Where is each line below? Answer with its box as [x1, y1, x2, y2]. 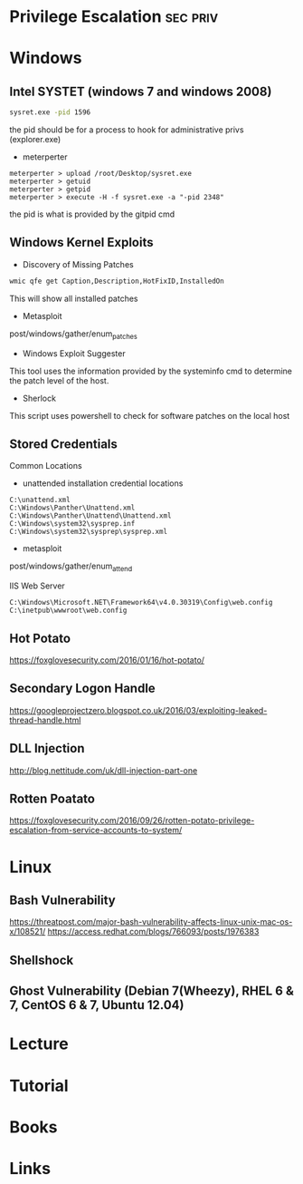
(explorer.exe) [9, 134, 62, 145]
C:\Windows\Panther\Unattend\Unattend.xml [9, 511, 172, 520]
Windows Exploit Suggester [22, 347, 126, 359]
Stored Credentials [9, 436, 118, 451]
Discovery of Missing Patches [22, 258, 134, 269]
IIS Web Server [9, 580, 65, 591]
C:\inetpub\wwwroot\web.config [9, 606, 128, 616]
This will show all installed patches [9, 293, 138, 304]
